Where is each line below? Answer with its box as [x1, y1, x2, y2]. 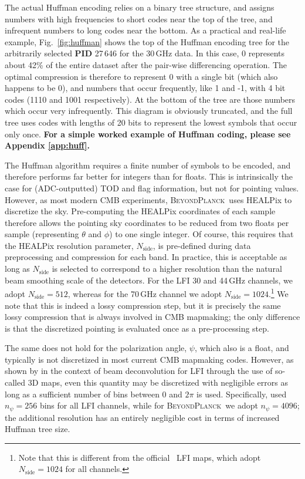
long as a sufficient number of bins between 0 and [5, 387, 182, 400]
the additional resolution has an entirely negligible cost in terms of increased [5, 411, 280, 423]
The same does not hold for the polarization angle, [5, 342, 187, 354]
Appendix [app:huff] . [5, 139, 90, 151]
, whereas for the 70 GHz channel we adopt [67, 287, 222, 299]
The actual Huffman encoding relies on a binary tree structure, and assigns [5, 1, 274, 13]
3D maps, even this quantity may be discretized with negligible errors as [28, 376, 288, 389]
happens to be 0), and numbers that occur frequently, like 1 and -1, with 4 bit [5, 82, 286, 94]
